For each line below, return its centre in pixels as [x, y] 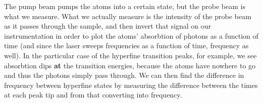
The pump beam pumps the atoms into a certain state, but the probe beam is [125, 6]
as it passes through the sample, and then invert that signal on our [108, 26]
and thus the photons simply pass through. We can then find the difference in [124, 75]
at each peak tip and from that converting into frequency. [93, 95]
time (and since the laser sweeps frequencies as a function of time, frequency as [126, 45]
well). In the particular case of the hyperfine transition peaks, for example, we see [130, 55]
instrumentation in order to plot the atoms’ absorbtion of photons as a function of [131, 35]
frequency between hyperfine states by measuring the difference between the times [131, 85]
